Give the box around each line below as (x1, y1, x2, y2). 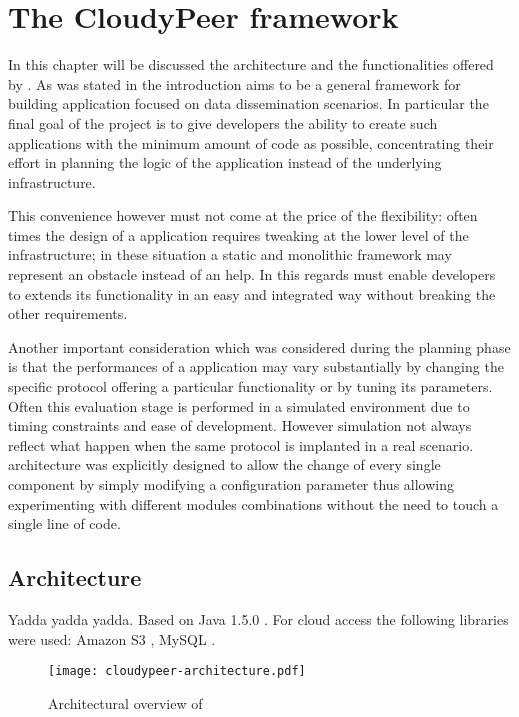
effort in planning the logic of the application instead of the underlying (8, 152, 442, 173)
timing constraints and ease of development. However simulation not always (8, 415, 472, 436)
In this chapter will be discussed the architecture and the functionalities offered (8, 54, 494, 75)
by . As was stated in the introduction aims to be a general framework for (8, 73, 461, 94)
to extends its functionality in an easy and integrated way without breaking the (8, 283, 496, 304)
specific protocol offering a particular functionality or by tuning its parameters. (8, 376, 493, 397)
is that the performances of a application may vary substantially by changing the (8, 356, 504, 377)
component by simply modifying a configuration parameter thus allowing (8, 474, 454, 494)
